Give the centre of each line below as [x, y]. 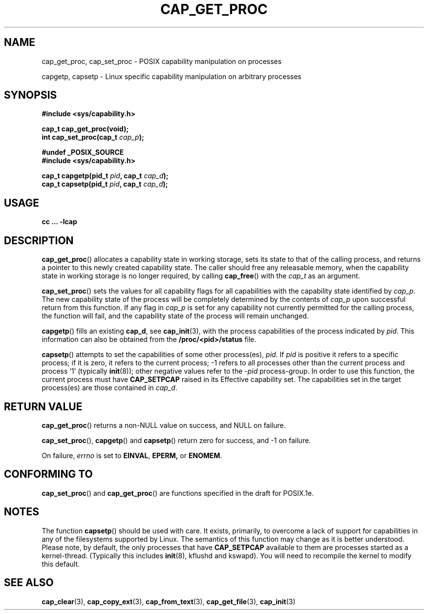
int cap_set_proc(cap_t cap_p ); [93, 137]
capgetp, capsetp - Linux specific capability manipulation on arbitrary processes [171, 76]
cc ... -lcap [59, 222]
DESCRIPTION [39, 240]
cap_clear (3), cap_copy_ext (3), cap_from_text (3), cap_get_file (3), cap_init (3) [169, 601]
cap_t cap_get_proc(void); [85, 129]
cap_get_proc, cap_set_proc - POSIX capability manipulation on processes [162, 61]
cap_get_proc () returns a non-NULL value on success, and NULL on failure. [164, 425]
